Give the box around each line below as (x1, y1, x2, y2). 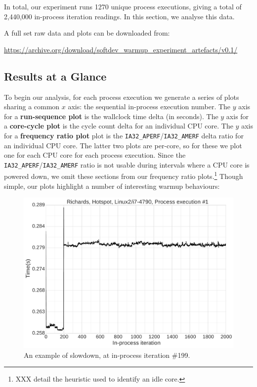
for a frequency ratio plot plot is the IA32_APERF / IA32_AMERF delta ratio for (4, 130, 244, 140)
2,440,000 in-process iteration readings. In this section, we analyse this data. (4, 11, 235, 21)
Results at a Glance (4, 68, 107, 84)
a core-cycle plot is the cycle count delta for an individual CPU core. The (4, 121, 233, 131)
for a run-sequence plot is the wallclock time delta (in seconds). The (4, 111, 218, 121)
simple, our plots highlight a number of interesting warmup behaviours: (4, 180, 220, 191)
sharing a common (4, 101, 60, 112)
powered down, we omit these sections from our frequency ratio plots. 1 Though (4, 170, 243, 181)
